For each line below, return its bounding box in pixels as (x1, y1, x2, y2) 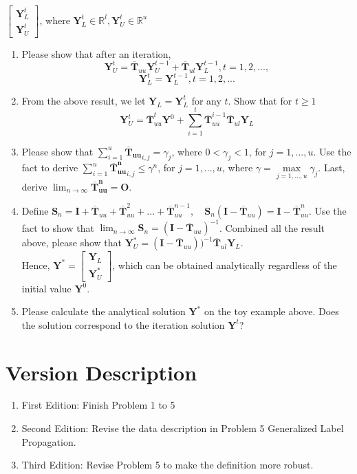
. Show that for (228, 93, 292, 107)
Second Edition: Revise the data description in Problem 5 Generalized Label (21, 421, 344, 435)
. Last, (318, 160, 345, 175)
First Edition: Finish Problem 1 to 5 (21, 398, 175, 412)
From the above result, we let (21, 93, 146, 107)
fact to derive (21, 160, 78, 175)
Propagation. (21, 434, 76, 449)
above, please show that (21, 235, 122, 250)
